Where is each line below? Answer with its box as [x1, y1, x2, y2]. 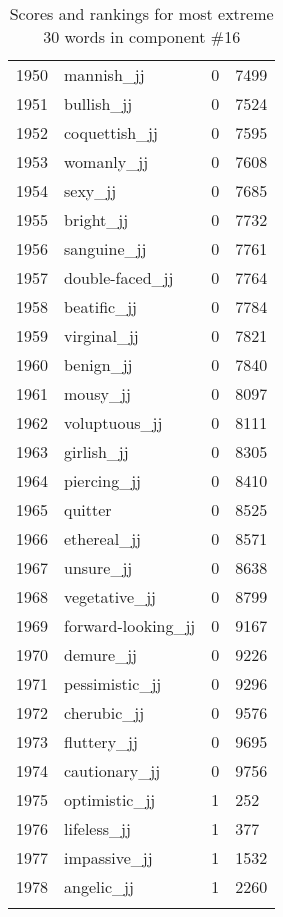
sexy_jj [64, 179, 117, 202]
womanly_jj [64, 150, 149, 173]
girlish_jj [64, 440, 129, 463]
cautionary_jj [64, 759, 161, 782]
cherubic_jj [64, 701, 145, 724]
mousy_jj [64, 382, 131, 405]
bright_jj [64, 208, 129, 231]
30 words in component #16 [43, 25, 241, 48]
